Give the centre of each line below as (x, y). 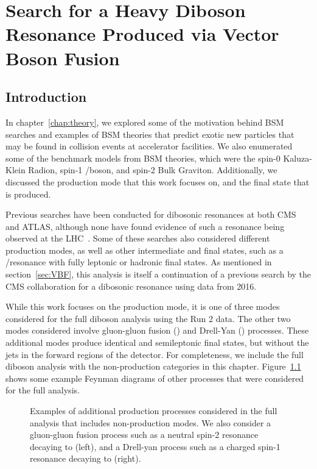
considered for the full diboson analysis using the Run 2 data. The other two (148, 318)
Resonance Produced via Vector (142, 34)
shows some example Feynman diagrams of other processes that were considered (155, 378)
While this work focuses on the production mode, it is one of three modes (143, 306)
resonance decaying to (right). (85, 458)
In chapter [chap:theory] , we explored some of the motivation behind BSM (145, 122)
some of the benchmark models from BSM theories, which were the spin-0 (143, 158)
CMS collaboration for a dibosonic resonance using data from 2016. (131, 286)
